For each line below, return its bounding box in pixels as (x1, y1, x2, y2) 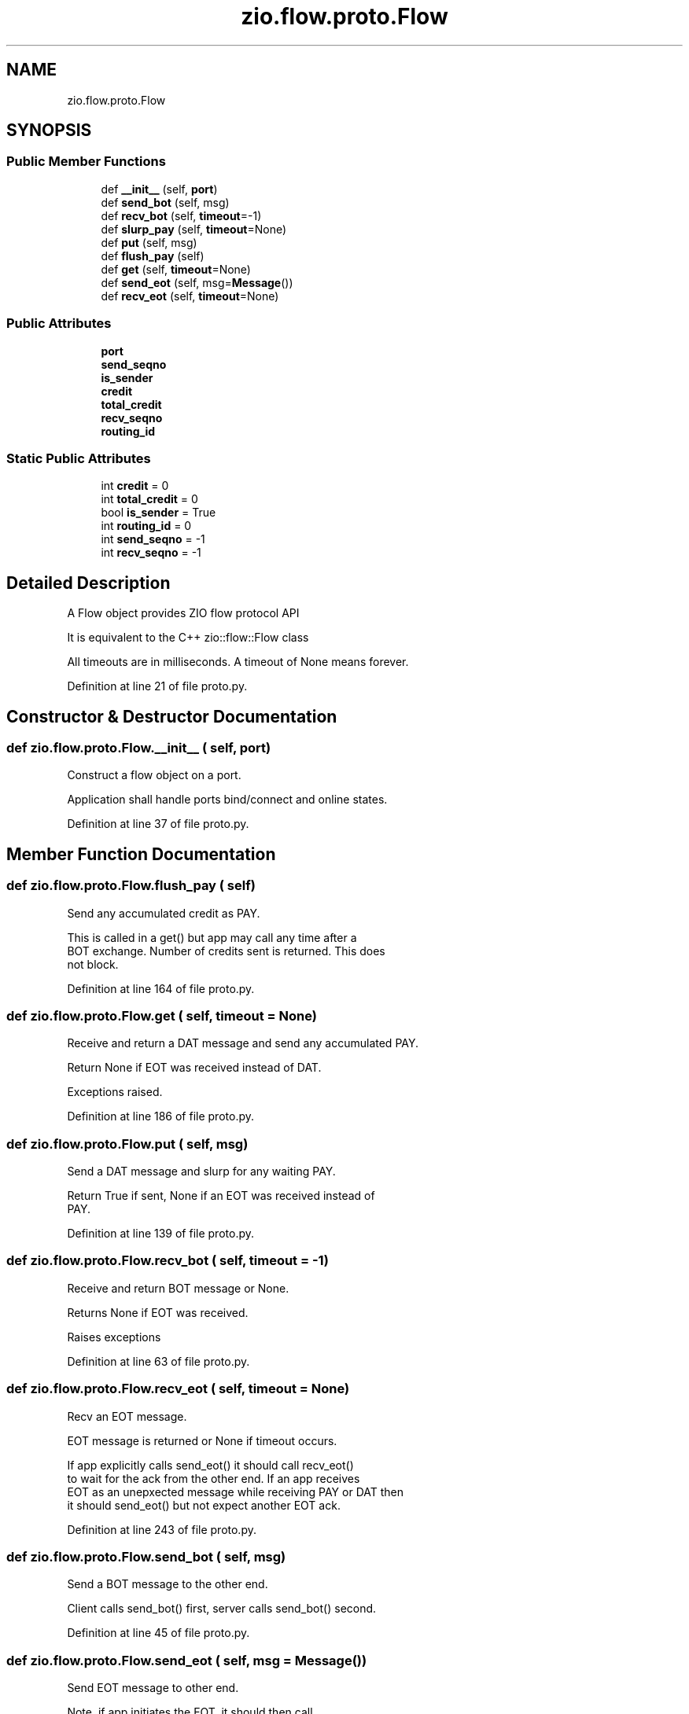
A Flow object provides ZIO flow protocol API (67, 606, 300, 620)
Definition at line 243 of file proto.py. (67, 1522, 256, 1536)
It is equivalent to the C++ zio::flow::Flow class (67, 631, 309, 645)
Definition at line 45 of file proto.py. (67, 1626, 250, 1640)
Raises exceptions (67, 1330, 161, 1344)
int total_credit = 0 (101, 492, 198, 506)
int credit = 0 (101, 479, 169, 493)
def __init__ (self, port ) (101, 182, 218, 196)
